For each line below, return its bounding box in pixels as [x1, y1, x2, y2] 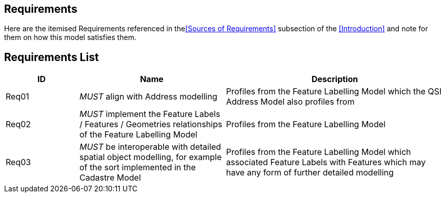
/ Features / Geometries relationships [79, 119, 222, 130]
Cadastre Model [79, 172, 141, 183]
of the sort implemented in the [79, 162, 196, 173]
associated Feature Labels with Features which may [226, 157, 426, 168]
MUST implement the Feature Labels [79, 109, 220, 120]
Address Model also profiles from [226, 96, 355, 107]
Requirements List [4, 50, 99, 64]
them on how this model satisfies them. [4, 33, 136, 42]
